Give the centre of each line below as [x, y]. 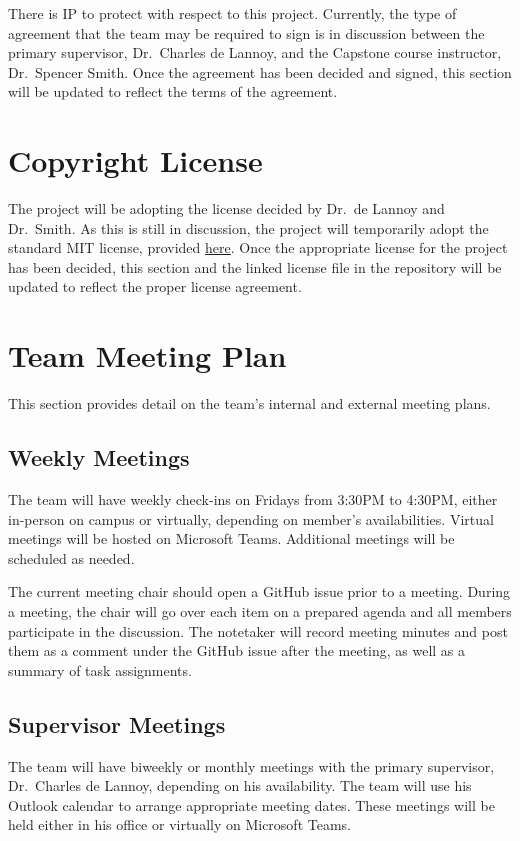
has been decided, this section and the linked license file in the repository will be [255, 266]
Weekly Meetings [99, 457]
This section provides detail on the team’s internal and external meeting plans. [249, 403]
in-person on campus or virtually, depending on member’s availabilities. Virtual [251, 518]
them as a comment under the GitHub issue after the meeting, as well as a [237, 650]
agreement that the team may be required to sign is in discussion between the [246, 32]
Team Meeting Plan [147, 355]
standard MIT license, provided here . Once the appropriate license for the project [258, 247]
